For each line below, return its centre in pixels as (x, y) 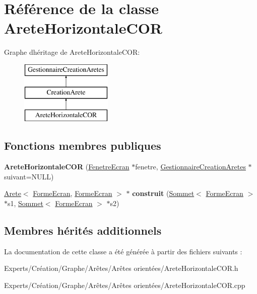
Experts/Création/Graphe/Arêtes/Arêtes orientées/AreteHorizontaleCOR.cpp (125, 285)
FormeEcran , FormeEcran (73, 193)
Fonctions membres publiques (83, 145)
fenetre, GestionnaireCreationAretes (190, 167)
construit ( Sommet (163, 193)
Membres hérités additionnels (83, 230)
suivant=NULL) (29, 176)
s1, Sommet (25, 203)
